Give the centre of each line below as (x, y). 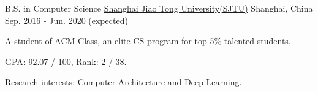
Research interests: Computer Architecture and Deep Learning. (123, 82)
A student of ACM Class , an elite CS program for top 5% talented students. (148, 41)
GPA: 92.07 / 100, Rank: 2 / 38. (66, 61)
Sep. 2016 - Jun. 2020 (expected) (66, 20)
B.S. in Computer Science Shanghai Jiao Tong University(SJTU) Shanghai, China (159, 8)
